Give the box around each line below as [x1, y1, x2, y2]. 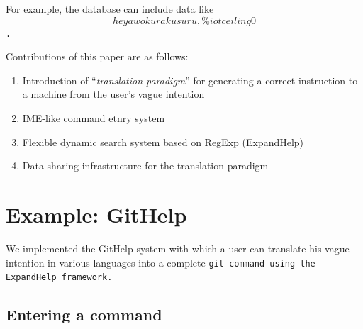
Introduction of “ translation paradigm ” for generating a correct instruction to [22, 72, 358, 87]
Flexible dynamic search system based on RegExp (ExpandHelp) [22, 134, 304, 149]
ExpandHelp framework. [6, 272, 113, 283]
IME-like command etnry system [22, 111, 165, 126]
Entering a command [6, 303, 162, 325]
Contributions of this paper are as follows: [6, 49, 189, 64]
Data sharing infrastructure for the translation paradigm [22, 158, 269, 173]
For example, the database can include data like [6, 1, 214, 16]
